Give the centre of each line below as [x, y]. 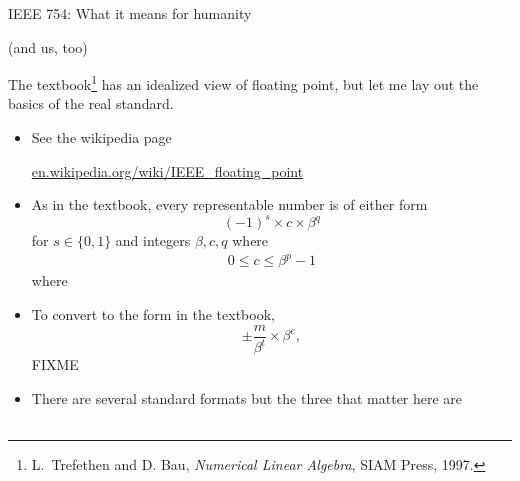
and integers [153, 240]
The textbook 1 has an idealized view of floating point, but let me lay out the [243, 82]
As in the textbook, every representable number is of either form [229, 204]
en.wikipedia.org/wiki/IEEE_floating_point [167, 170]
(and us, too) [48, 46]
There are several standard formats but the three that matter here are [247, 397]
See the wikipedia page [101, 137]
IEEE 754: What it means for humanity [130, 13]
